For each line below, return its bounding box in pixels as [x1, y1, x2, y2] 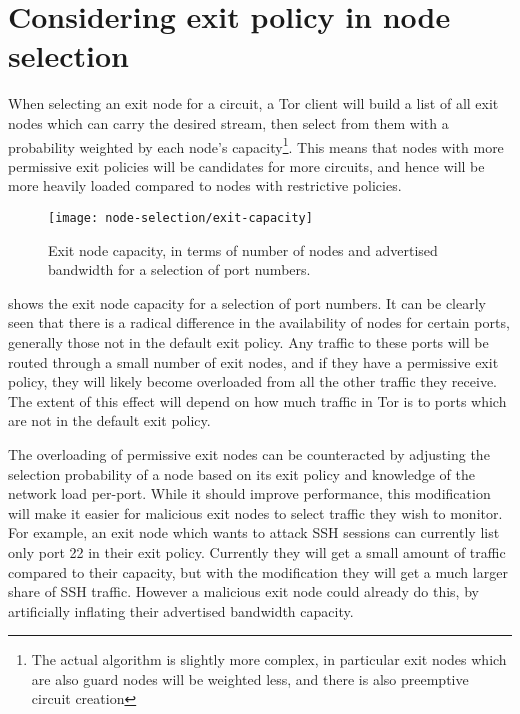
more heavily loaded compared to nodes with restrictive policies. [8, 175, 402, 196]
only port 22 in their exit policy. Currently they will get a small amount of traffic [8, 541, 506, 562]
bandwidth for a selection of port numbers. [48, 259, 311, 280]
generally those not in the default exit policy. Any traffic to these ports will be [8, 331, 489, 352]
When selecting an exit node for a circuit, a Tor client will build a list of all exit [8, 93, 499, 114]
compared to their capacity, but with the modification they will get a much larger [8, 561, 508, 582]
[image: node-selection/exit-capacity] [48, 210, 313, 225]
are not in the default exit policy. [8, 410, 211, 431]
